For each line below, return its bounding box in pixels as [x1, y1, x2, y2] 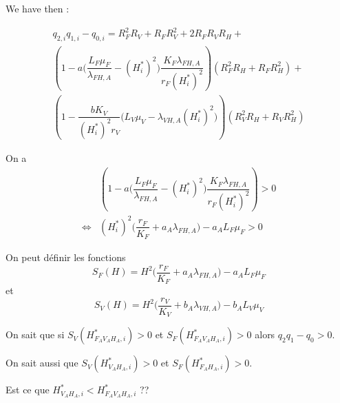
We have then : [6, 1, 70, 15]
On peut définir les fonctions [6, 250, 126, 264]
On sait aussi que [6, 355, 78, 370]
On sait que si [6, 327, 65, 342]
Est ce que [6, 382, 50, 397]
